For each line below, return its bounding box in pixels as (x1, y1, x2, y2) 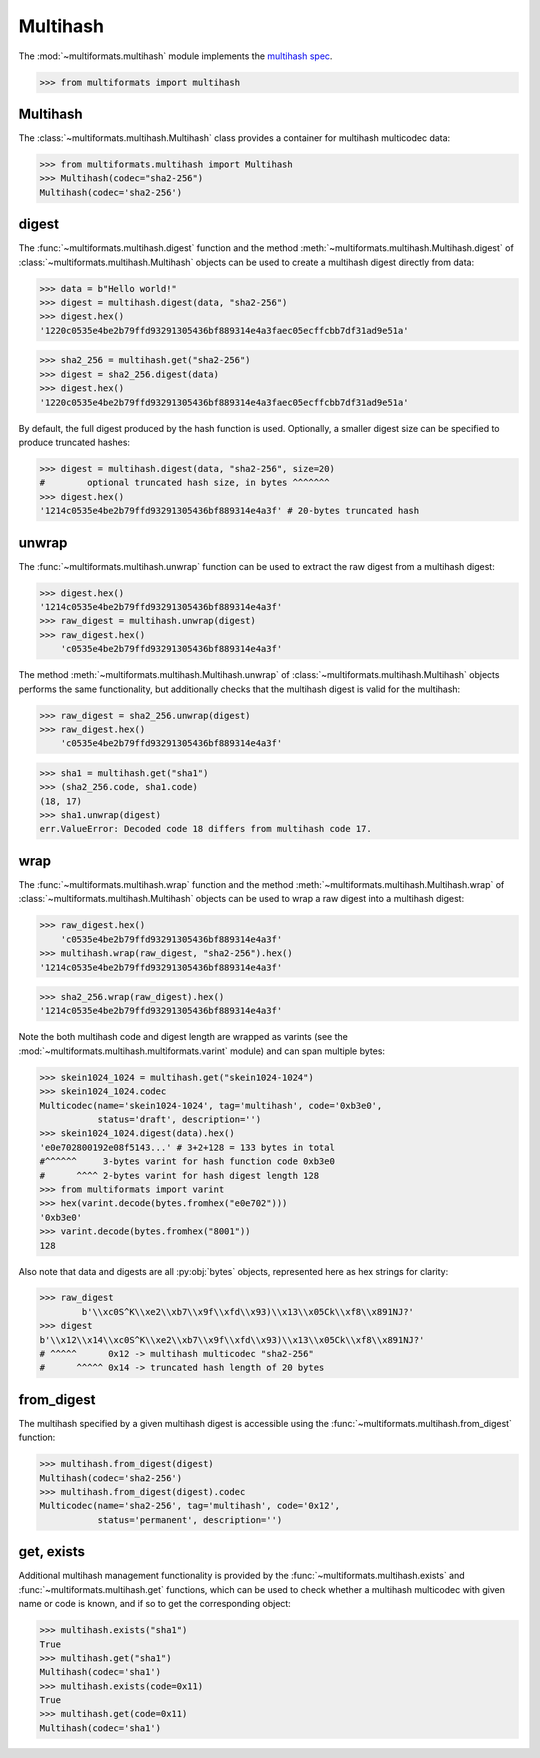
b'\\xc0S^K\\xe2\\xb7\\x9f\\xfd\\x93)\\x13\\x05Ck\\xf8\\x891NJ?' (81, 1306, 415, 1317)
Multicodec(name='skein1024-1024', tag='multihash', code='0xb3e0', (39, 1100, 383, 1111)
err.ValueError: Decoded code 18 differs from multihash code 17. (39, 823, 372, 835)
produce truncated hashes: (18, 436, 130, 448)
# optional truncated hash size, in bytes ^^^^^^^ (39, 477, 330, 489)
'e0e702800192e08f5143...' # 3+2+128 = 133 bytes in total (39, 1141, 335, 1153)
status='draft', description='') (97, 1114, 262, 1125)
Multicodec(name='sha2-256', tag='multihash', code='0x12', (39, 1500, 341, 1512)
